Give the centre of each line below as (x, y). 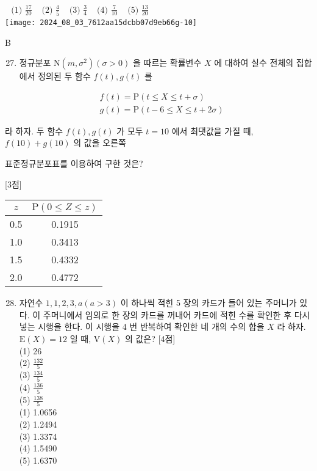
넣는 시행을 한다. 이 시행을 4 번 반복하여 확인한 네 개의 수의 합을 (142, 327)
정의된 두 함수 (64, 76)
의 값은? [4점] (150, 338)
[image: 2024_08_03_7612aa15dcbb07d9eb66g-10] (101, 22)
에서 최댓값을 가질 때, (212, 130)
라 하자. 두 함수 (34, 130)
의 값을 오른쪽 (100, 143)
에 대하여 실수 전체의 (254, 63)
